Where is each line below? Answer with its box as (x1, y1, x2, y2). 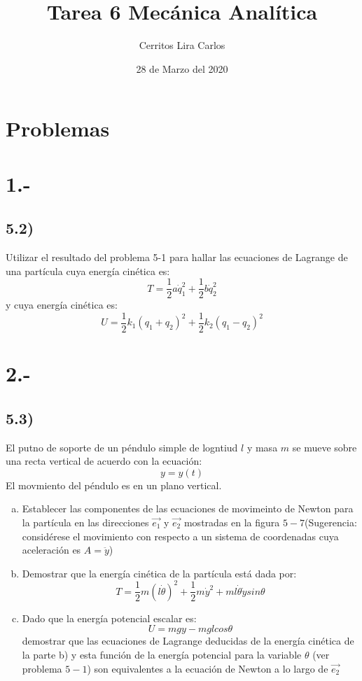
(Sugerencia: (305, 514, 357, 529)
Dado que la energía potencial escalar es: (22, 610, 197, 625)
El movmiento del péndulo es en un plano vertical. (6, 477, 222, 492)
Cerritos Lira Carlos (139, 38, 225, 52)
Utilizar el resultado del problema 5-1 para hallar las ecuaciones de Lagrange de (6, 250, 348, 265)
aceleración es (22, 542, 81, 557)
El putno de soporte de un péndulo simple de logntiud (6, 440, 238, 454)
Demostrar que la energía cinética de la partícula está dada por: (22, 566, 297, 580)
